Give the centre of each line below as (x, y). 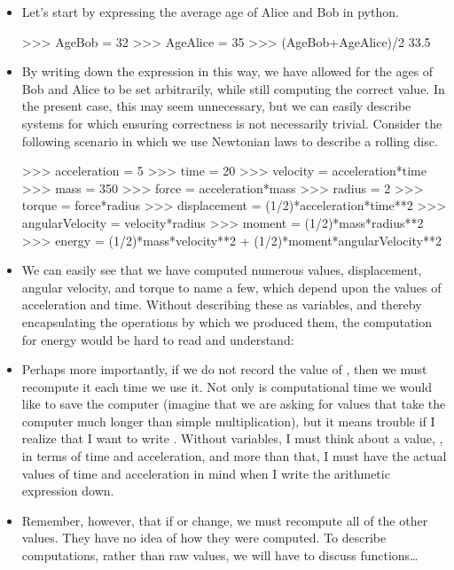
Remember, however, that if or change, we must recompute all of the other (225, 520)
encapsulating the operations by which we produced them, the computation (227, 321)
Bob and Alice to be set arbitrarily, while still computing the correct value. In (233, 88)
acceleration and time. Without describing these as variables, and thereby (222, 305)
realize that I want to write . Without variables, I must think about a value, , (232, 438)
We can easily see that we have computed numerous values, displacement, (222, 270)
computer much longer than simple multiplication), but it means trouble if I (228, 421)
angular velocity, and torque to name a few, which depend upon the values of (231, 287)
